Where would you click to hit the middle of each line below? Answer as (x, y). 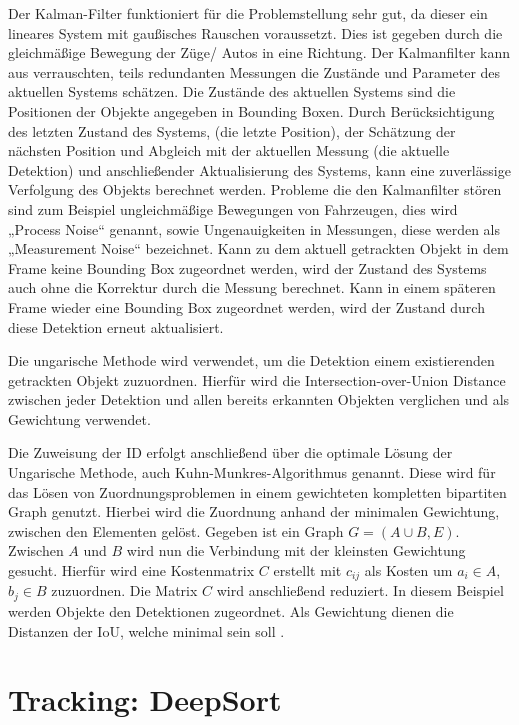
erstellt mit (307, 570)
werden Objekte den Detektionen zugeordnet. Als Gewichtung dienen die (231, 610)
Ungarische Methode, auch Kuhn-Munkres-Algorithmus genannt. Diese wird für (252, 472)
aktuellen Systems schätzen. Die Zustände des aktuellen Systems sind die (232, 91)
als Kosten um (408, 570)
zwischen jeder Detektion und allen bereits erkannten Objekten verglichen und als (259, 399)
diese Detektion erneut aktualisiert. (116, 326)
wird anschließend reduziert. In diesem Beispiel (360, 590)
